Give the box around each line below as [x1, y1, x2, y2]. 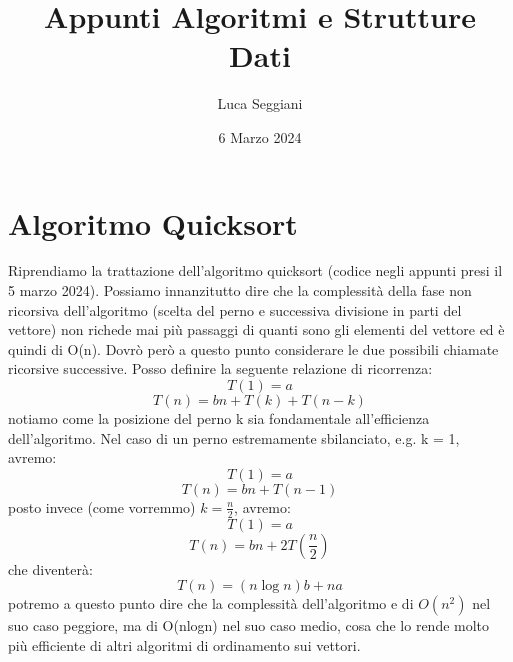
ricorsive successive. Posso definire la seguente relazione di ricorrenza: [8, 358, 433, 379]
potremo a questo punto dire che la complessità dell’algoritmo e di [8, 593, 414, 614]
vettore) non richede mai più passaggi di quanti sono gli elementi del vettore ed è [8, 319, 505, 340]
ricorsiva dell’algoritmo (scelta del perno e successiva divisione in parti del [8, 299, 462, 320]
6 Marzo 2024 [218, 126, 302, 147]
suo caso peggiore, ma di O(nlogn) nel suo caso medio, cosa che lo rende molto [8, 615, 490, 636]
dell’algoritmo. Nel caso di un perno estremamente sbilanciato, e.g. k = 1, [8, 427, 460, 448]
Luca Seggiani [217, 93, 303, 114]
